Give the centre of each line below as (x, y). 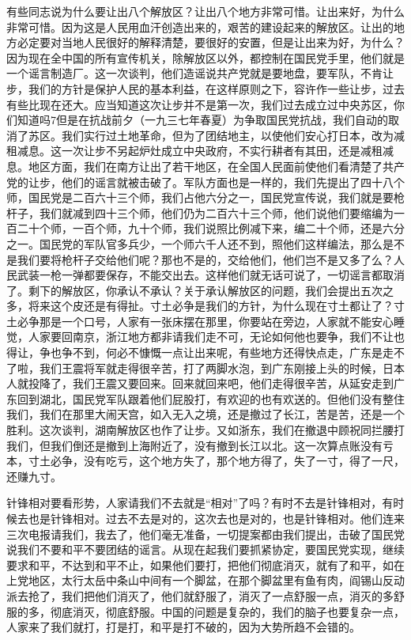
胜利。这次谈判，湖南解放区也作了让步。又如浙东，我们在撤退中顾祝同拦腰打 (205, 430)
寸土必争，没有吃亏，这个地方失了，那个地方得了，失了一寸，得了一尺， (216, 461)
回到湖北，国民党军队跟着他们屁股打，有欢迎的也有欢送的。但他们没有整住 (211, 398)
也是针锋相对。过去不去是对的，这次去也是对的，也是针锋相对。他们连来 (216, 518)
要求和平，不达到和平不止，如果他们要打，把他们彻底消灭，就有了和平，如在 (205, 564)
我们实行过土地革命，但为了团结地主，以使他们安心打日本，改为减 (233, 135)
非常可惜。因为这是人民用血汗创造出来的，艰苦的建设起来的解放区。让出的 (200, 27)
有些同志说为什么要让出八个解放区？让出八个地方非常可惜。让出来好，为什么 (205, 11)
